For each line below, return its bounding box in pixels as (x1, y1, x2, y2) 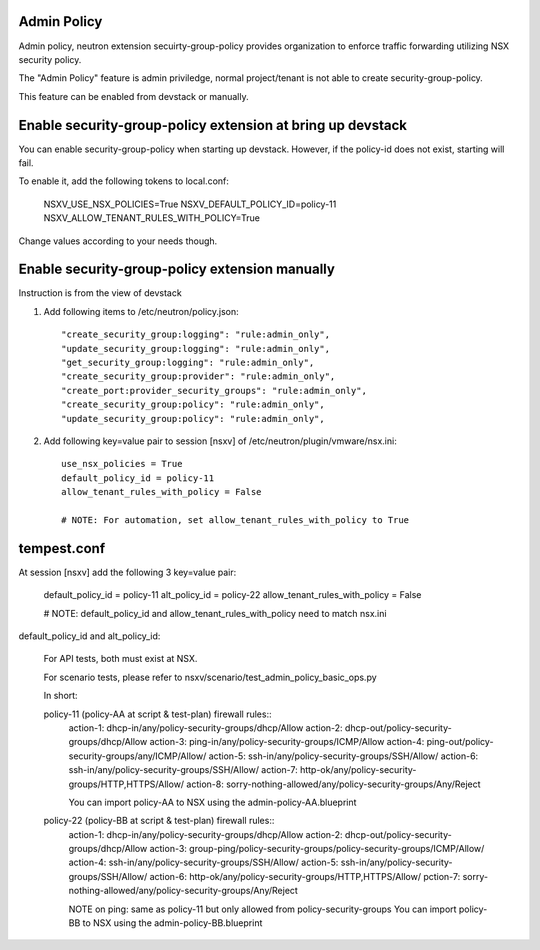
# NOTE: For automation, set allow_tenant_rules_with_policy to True (61, 514, 410, 525)
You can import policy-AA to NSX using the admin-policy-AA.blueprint (68, 796, 357, 808)
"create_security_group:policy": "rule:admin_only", (61, 399, 325, 410)
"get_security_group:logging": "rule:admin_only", (61, 357, 315, 369)
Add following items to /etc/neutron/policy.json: (43, 305, 239, 317)
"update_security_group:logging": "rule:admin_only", (61, 343, 330, 354)
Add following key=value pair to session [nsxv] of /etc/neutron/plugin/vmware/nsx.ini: (43, 435, 397, 447)
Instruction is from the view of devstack (18, 287, 182, 299)
